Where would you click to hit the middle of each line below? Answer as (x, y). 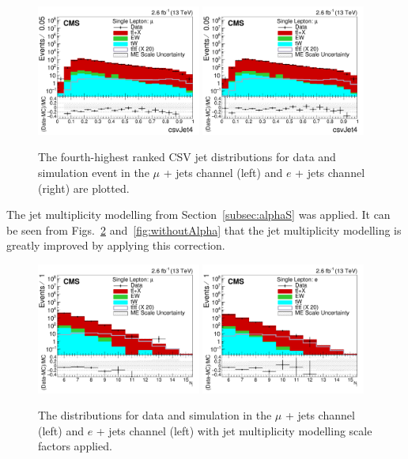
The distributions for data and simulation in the (155, 415)
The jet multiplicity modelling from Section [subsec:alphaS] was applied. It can (198, 214)
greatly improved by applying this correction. (116, 245)
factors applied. (75, 446)
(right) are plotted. (84, 188)
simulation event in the (94, 172)
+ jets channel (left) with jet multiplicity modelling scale (234, 430)
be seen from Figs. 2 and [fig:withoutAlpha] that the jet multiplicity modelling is (204, 229)
